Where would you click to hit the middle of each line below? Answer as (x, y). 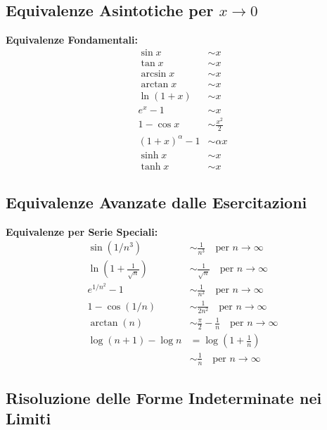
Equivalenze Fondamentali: (72, 40)
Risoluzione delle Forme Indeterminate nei (164, 398)
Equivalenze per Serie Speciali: (82, 231)
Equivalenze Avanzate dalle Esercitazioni (156, 202)
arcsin (154, 74)
